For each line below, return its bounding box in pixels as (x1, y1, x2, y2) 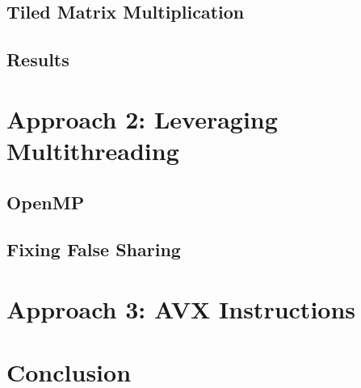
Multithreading (6, 133, 179, 167)
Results (6, 47, 69, 72)
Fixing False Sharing (6, 237, 181, 262)
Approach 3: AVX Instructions (6, 292, 356, 325)
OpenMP (6, 189, 85, 214)
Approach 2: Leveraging (6, 102, 278, 135)
